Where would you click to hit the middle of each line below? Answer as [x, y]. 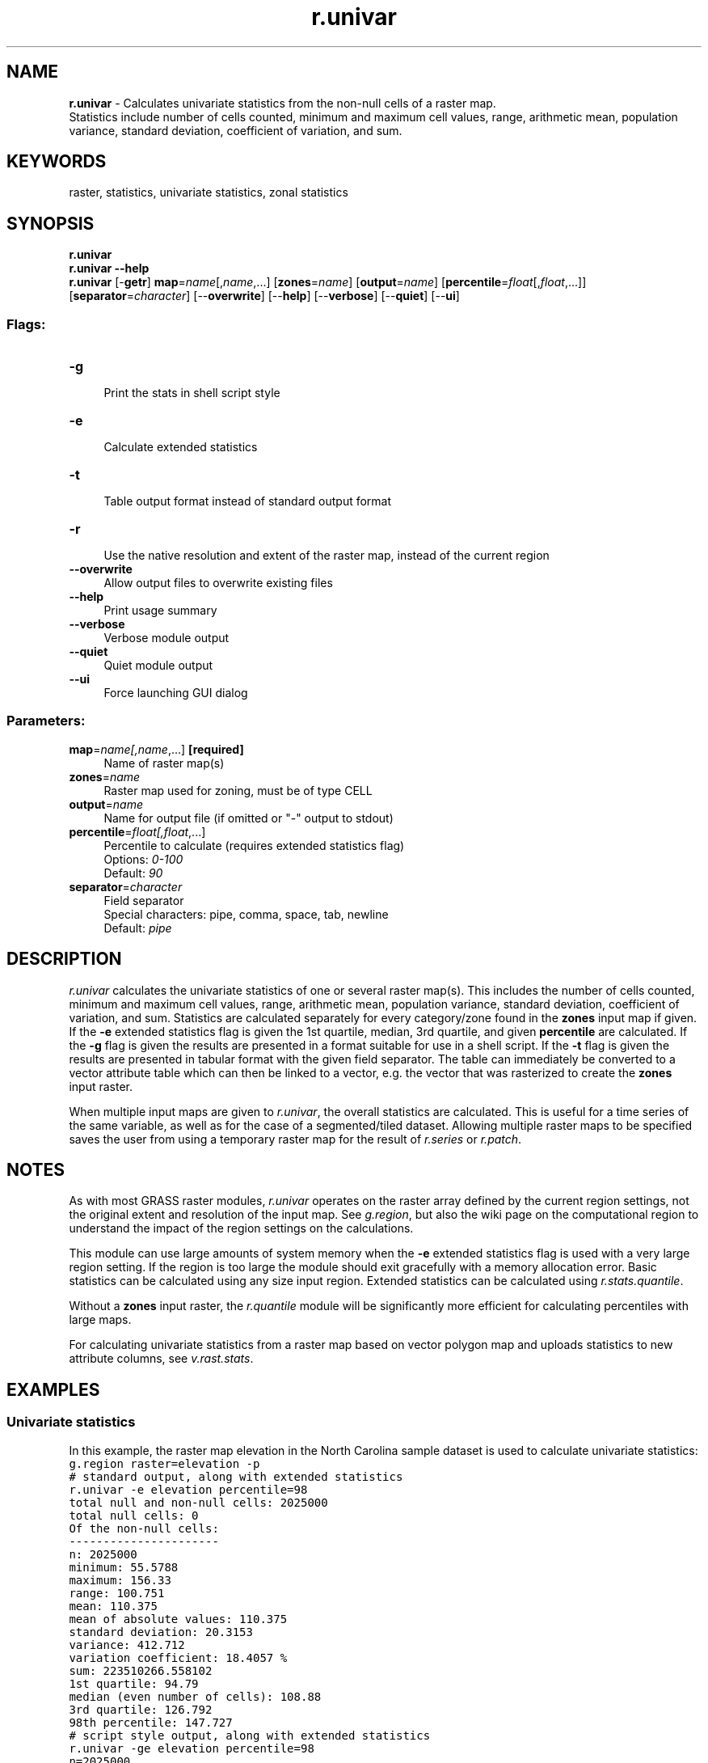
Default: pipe [138, 928]
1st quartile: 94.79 [134, 1683]
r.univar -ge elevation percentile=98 [192, 1748]
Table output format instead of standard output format [248, 501]
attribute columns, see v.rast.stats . [161, 1359]
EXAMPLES [53, 1389]
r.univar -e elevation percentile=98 [188, 1489]
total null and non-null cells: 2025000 [198, 1502]
